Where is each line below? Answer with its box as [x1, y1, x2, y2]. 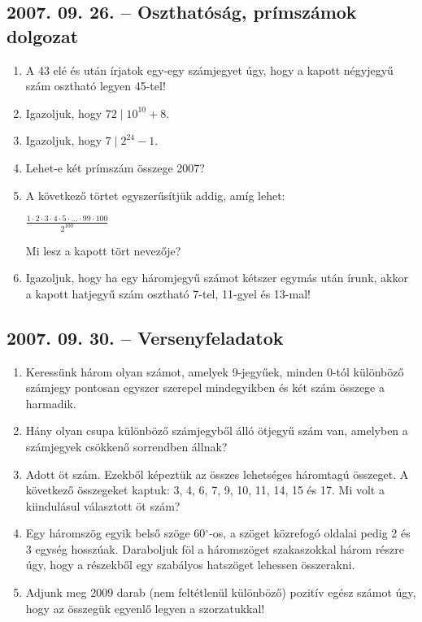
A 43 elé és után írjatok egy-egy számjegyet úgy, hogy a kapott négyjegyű [25, 61, 394, 78]
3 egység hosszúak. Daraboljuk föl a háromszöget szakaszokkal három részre [25, 540, 405, 557]
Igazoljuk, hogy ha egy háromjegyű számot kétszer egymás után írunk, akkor [25, 269, 408, 286]
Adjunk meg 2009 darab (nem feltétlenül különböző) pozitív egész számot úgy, [25, 584, 416, 601]
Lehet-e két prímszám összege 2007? [25, 159, 205, 176]
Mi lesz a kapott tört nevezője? [25, 241, 181, 259]
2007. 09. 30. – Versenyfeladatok [7, 324, 284, 350]
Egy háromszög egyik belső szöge [25, 524, 190, 542]
